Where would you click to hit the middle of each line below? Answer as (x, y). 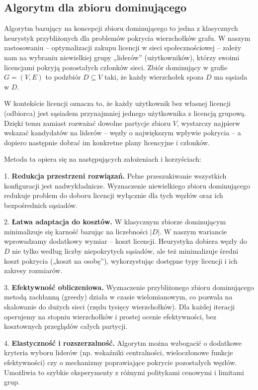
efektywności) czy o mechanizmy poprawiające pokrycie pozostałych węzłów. (121, 362)
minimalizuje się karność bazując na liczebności (76, 231)
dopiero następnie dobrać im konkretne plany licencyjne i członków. (107, 142)
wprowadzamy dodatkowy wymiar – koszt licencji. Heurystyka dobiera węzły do (126, 241)
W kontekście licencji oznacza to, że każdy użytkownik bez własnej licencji (117, 103)
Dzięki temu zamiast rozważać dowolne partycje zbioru (87, 123)
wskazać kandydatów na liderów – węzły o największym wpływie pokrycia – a (123, 133)
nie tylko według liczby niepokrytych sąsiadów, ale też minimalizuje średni (125, 251)
